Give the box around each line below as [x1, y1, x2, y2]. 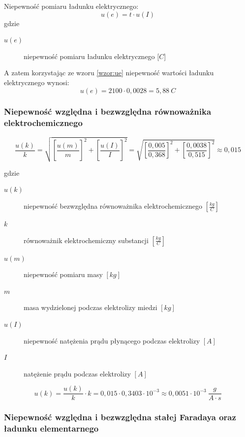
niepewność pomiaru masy [24, 269, 103, 280]
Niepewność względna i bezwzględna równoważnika [4, 105, 212, 118]
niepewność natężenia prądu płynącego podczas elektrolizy [24, 335, 200, 345]
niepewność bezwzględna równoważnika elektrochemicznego [24, 201, 202, 211]
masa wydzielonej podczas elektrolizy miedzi [24, 302, 157, 312]
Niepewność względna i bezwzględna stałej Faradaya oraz [4, 411, 236, 423]
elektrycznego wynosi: [4, 77, 69, 87]
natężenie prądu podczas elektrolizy [24, 368, 131, 378]
